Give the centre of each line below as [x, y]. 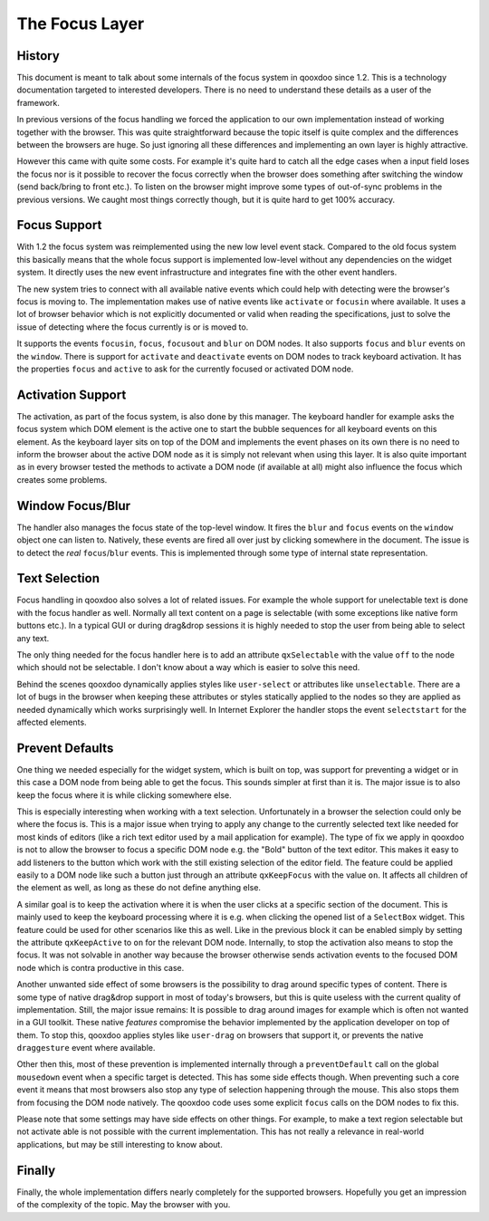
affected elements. [52, 722]
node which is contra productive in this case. [101, 967]
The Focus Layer [81, 24]
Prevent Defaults [65, 748]
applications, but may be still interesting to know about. [120, 1144]
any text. [33, 638]
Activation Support [72, 394]
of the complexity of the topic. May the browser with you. [124, 1205]
